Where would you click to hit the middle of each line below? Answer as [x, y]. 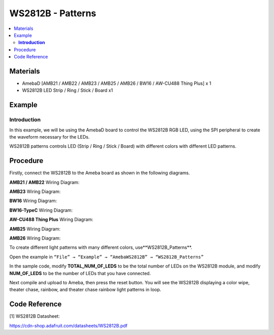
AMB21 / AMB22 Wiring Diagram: [44, 182]
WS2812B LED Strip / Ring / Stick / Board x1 [67, 90]
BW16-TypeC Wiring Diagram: [41, 210]
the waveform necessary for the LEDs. [49, 137]
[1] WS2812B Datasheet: [35, 316]
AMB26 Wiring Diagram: [35, 238]
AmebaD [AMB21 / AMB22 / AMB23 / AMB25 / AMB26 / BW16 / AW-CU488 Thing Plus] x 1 [117, 83]
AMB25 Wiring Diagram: [35, 229]
